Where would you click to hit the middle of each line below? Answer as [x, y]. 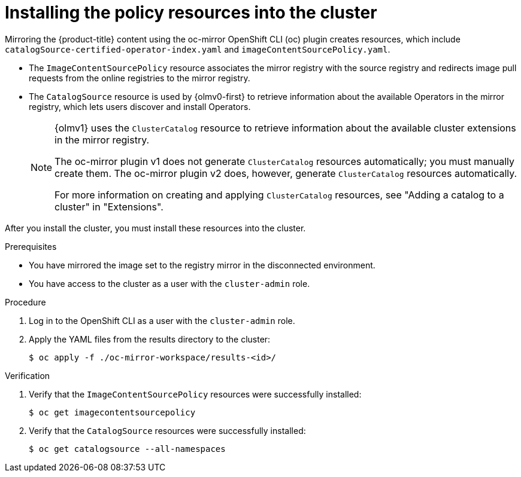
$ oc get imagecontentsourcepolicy [112, 412]
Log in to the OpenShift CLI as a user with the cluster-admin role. [162, 320]
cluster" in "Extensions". [109, 207]
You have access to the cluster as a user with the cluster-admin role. [169, 283]
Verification [28, 375]
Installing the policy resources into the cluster [191, 13]
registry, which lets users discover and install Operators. [140, 106]
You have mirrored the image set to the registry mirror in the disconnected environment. [202, 265]
